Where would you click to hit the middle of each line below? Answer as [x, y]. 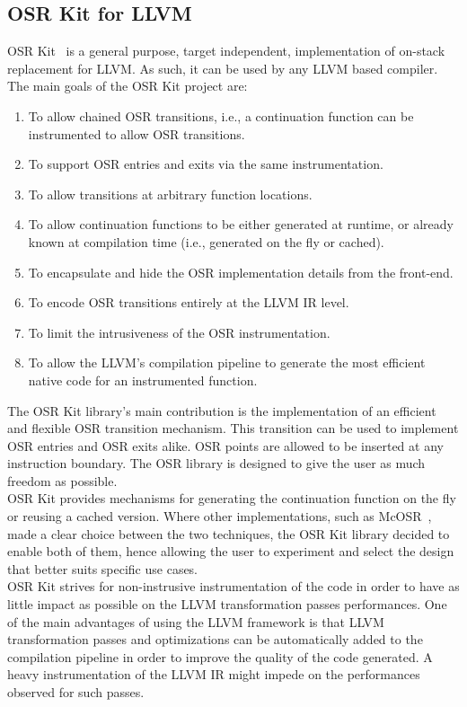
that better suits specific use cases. [103, 568]
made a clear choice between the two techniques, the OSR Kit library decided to [229, 533]
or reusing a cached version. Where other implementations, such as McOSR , [220, 516]
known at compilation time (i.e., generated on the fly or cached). [206, 241]
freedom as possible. [62, 480]
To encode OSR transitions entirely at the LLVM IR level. [189, 302]
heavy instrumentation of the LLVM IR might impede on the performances [214, 674]
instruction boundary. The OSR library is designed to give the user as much [216, 463]
